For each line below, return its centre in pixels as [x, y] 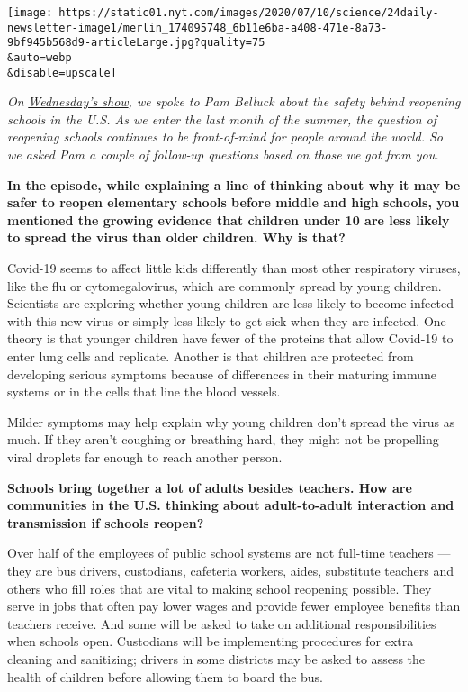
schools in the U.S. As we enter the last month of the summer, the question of [222, 118]
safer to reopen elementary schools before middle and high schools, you [234, 202]
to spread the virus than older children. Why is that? [176, 237]
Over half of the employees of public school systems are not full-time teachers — [229, 553]
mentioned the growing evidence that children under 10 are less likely [229, 219]
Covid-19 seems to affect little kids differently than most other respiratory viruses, [234, 268]
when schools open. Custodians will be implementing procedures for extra [211, 641]
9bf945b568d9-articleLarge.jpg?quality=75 [136, 43]
